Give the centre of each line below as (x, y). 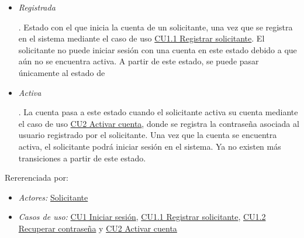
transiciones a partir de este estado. (82, 158)
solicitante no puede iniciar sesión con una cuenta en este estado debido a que (158, 49)
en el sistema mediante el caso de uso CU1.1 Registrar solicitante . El (141, 38)
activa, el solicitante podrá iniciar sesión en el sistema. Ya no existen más (150, 146)
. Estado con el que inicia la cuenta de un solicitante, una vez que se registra (156, 27)
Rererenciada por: (37, 177)
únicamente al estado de (62, 72)
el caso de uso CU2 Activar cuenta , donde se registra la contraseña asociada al (159, 123)
